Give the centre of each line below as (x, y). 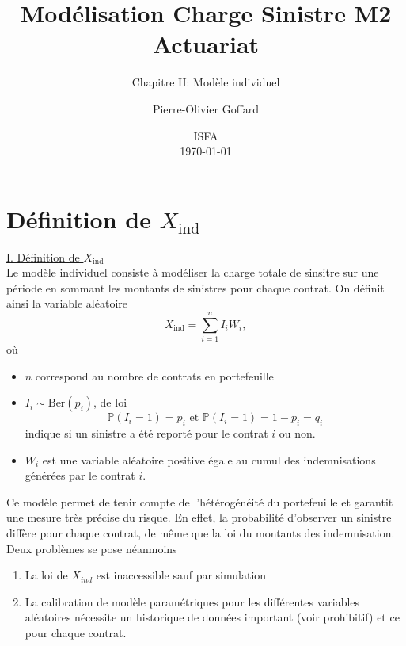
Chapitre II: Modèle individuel (206, 82)
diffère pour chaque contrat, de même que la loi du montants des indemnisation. (201, 533)
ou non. (297, 433)
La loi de (46, 575)
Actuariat (206, 44)
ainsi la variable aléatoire (67, 303)
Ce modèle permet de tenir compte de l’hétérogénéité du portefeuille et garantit (200, 501)
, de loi (110, 402)
